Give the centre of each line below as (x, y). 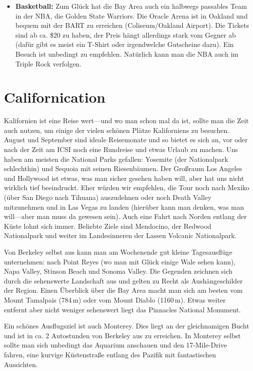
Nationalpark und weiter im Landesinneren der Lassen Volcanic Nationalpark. (120, 235)
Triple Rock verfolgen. (49, 63)
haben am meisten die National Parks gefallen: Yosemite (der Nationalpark (116, 159)
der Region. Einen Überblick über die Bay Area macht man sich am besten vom (123, 290)
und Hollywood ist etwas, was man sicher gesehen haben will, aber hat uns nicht (124, 178)
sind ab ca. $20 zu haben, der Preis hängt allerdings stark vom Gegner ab (126, 34)
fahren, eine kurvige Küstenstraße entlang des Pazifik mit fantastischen (110, 354)
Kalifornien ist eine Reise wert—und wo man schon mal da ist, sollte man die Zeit (126, 120)
